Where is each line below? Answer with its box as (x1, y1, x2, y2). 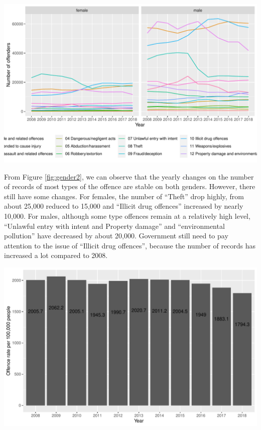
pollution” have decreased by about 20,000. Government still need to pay (4, 230, 228, 241)
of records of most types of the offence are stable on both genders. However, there (4, 181, 255, 192)
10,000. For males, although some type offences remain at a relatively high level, (4, 210, 250, 221)
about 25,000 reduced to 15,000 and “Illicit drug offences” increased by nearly (4, 201, 243, 211)
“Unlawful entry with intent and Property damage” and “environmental (4, 220, 225, 231)
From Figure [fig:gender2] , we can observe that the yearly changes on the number (4, 171, 254, 182)
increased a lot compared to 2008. (4, 250, 108, 261)
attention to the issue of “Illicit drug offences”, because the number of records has (4, 240, 256, 250)
